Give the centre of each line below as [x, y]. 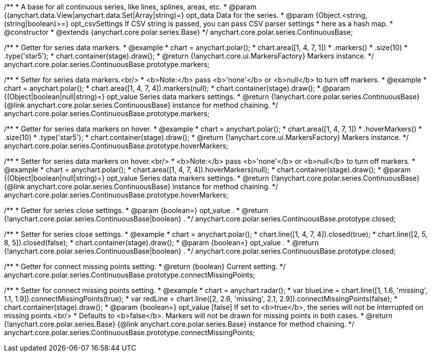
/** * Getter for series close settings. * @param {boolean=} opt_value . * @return [136, 210]
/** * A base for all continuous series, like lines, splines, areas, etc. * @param [130, 7]
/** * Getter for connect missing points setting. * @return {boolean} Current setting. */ [145, 266]
